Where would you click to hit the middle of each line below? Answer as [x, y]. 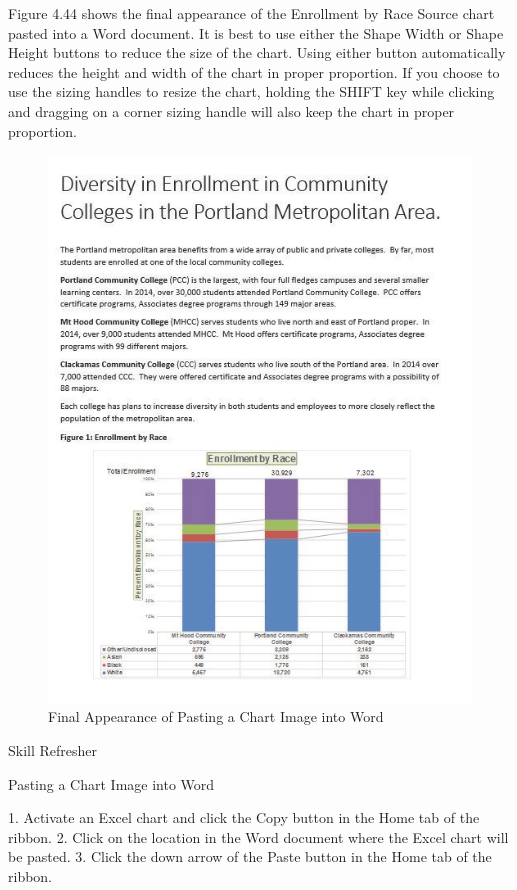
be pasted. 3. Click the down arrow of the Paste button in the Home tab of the [250, 856]
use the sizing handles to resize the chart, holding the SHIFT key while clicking [251, 91]
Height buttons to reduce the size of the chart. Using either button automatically [257, 52]
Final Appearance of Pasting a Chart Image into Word [216, 716]
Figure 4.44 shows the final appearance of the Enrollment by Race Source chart [251, 13]
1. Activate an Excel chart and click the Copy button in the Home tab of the [244, 817]
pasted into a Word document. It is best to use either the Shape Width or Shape [256, 32]
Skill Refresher [53, 749]
